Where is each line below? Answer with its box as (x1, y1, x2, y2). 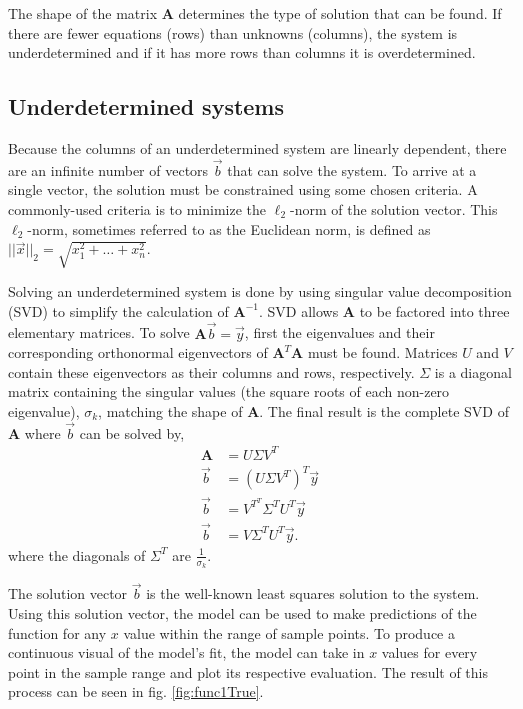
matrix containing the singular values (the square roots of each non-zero (8, 381, 450, 402)
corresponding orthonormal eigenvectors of (8, 342, 268, 363)
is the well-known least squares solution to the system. (146, 583, 480, 604)
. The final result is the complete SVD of (259, 400, 509, 421)
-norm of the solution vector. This (289, 198, 498, 219)
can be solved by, (79, 422, 185, 443)
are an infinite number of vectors (8, 159, 209, 180)
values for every (381, 642, 478, 663)
